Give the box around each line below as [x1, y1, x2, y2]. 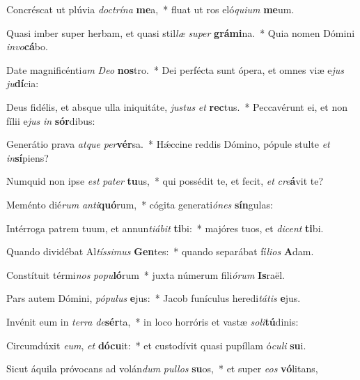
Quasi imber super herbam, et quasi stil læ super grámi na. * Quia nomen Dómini [6, 25, 355, 40]
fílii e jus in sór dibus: [6, 113, 95, 128]
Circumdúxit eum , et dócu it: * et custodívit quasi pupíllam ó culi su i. [6, 337, 306, 352]
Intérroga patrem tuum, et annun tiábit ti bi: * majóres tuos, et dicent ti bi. [6, 220, 324, 235]
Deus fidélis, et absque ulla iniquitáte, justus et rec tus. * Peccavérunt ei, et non [6, 99, 348, 114]
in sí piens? [6, 150, 49, 165]
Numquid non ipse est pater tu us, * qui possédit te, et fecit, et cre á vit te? [6, 174, 324, 188]
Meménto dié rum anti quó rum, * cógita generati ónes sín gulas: [6, 197, 273, 211]
